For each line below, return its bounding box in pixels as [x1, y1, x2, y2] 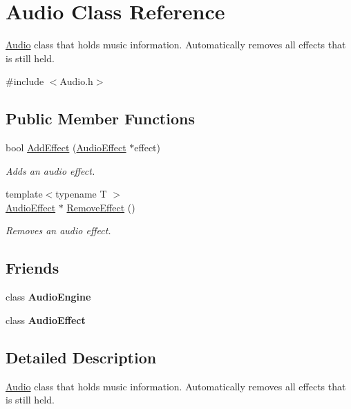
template [6, 187, 43, 201]
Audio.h [59, 74, 93, 88]
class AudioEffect [6, 312, 86, 327]
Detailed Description [6, 346, 157, 368]
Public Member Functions [6, 108, 195, 129]
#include [6, 74, 44, 88]
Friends [6, 257, 59, 278]
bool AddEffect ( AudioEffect [6, 140, 126, 155]
